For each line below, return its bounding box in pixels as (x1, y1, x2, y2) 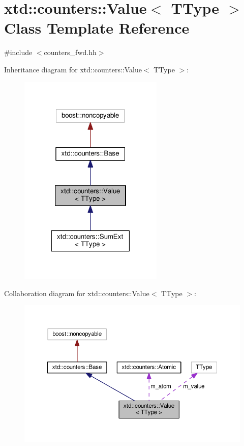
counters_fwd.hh (44, 47, 97, 58)
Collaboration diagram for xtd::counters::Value (4, 287, 149, 298)
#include (4, 47, 33, 58)
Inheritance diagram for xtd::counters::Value (4, 64, 142, 74)
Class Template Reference (4, 17, 190, 38)
